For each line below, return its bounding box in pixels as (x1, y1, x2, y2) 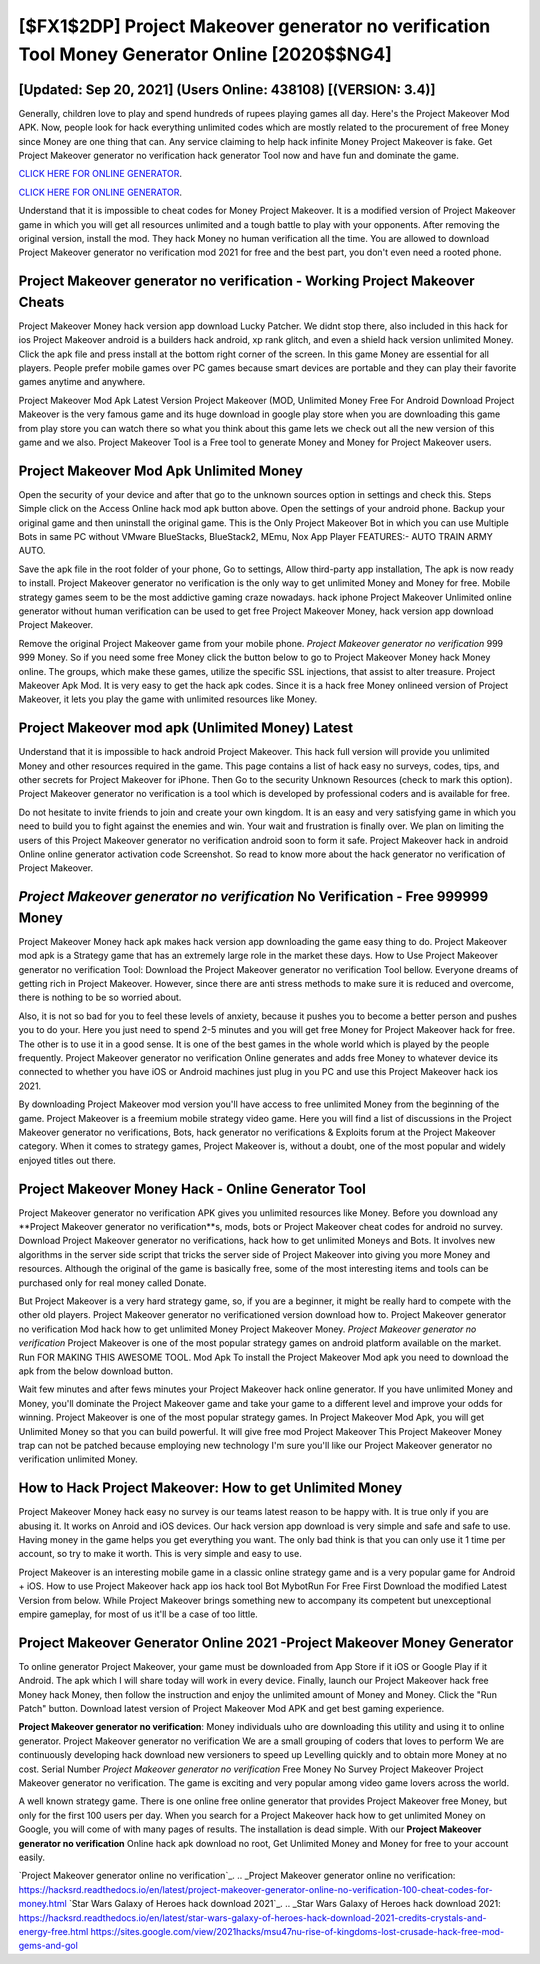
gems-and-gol (18, 1940, 79, 1952)
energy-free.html (18, 1925, 89, 1937)
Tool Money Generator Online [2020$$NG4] (18, 43, 392, 65)
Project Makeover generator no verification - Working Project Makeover (18, 273, 475, 290)
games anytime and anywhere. (18, 376, 146, 388)
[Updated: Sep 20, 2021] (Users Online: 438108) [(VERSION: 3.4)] (18, 81, 436, 98)
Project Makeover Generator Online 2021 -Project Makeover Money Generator (18, 1634, 514, 1651)
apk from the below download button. (18, 1365, 174, 1377)
